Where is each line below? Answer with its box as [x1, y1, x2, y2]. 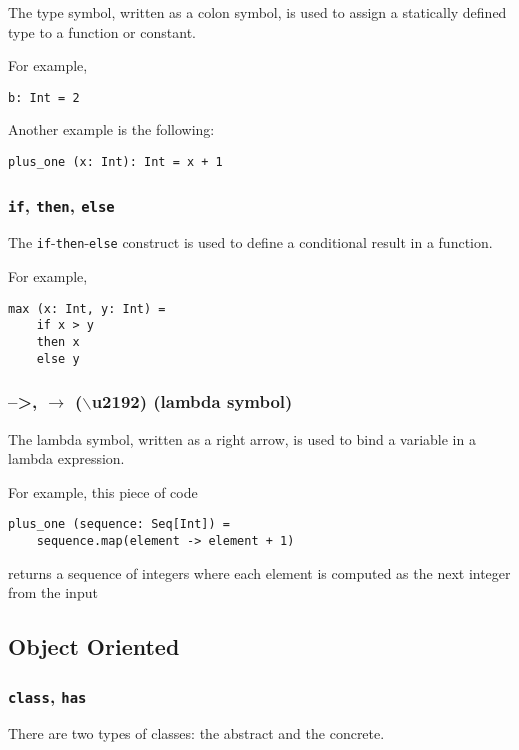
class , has [8, 683, 87, 708]
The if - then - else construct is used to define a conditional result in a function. [8, 232, 493, 253]
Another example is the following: [8, 119, 215, 140]
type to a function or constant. [8, 21, 196, 42]
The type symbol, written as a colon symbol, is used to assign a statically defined [8, 2, 507, 22]
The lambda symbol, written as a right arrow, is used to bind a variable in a [8, 428, 476, 449]
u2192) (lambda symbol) [91, 389, 293, 414]
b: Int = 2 [8, 90, 80, 105]
